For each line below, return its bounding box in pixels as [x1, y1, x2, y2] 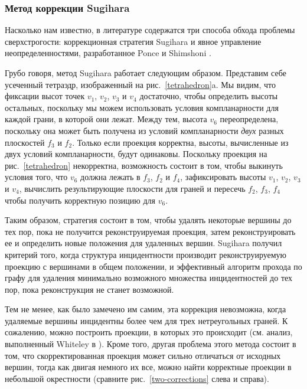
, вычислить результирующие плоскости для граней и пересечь [19, 182, 246, 194]
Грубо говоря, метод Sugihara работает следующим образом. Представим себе [5, 67, 286, 79]
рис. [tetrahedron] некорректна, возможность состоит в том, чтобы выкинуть [5, 159, 283, 171]
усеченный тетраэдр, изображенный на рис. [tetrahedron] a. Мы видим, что [5, 78, 276, 90]
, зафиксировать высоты [180, 171, 266, 183]
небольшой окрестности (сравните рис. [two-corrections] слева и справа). [5, 372, 269, 384]
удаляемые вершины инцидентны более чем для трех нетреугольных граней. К [5, 314, 288, 326]
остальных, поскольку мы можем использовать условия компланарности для [5, 101, 279, 113]
